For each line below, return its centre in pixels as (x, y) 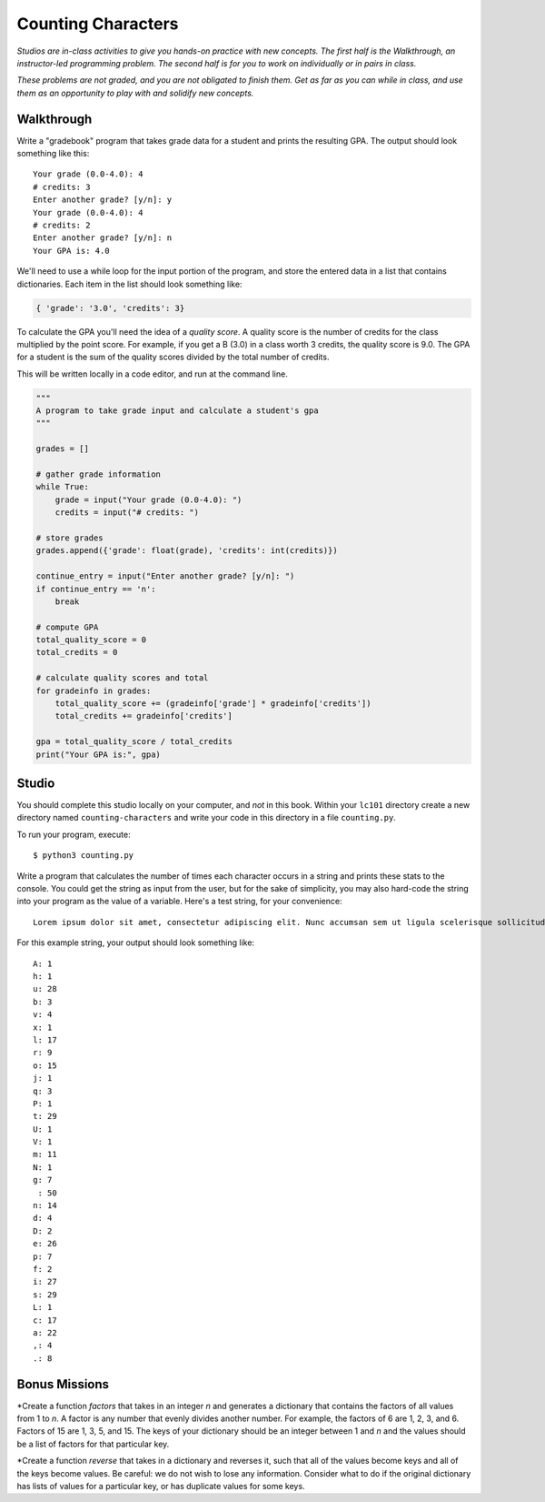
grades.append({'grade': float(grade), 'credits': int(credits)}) (187, 551)
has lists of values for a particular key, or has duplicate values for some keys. (161, 1486)
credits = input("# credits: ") (127, 513)
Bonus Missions (63, 1384)
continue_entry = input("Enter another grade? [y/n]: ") (165, 576)
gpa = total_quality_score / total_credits (134, 742)
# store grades (69, 538)
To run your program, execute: (74, 834)
